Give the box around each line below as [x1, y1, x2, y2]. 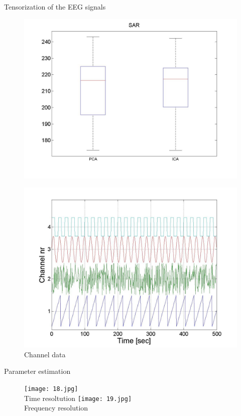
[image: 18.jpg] [24, 385, 78, 392]
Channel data [24, 349, 66, 359]
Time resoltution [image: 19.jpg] [24, 392, 132, 403]
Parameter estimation [4, 366, 71, 376]
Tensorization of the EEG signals [4, 2, 106, 12]
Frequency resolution [24, 402, 88, 413]
